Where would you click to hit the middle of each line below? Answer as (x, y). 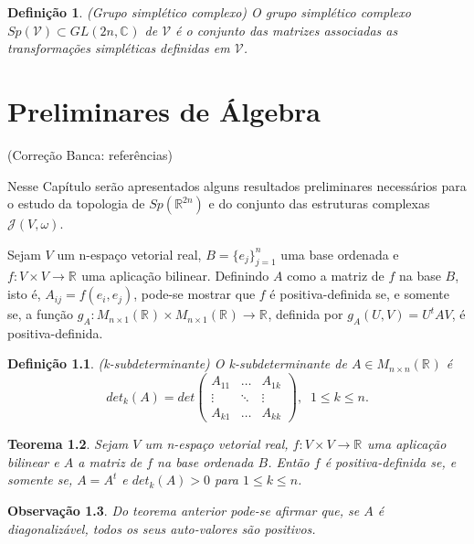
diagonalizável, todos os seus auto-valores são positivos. (162, 528)
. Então (289, 461)
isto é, (24, 294)
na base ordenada (205, 461)
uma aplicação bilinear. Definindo (175, 276)
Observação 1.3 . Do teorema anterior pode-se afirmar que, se (184, 510)
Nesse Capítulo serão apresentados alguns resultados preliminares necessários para (237, 185)
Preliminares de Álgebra (164, 110)
